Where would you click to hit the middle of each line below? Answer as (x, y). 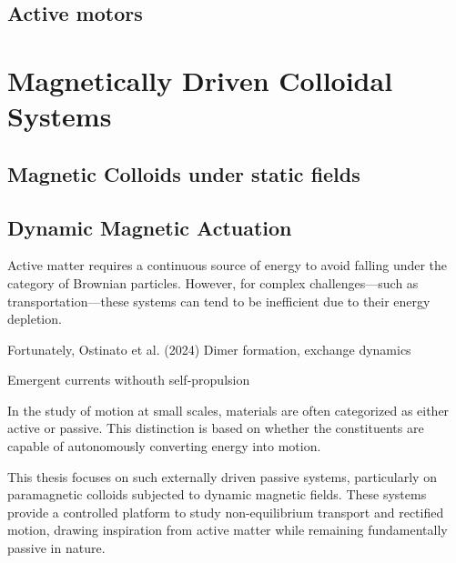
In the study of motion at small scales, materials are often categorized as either (228, 410)
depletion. (35, 319)
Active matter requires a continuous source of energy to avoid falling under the (228, 265)
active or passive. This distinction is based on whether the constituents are (216, 428)
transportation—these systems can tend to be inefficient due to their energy (219, 301)
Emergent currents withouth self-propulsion (129, 380)
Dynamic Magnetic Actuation (150, 227)
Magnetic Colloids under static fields (184, 173)
